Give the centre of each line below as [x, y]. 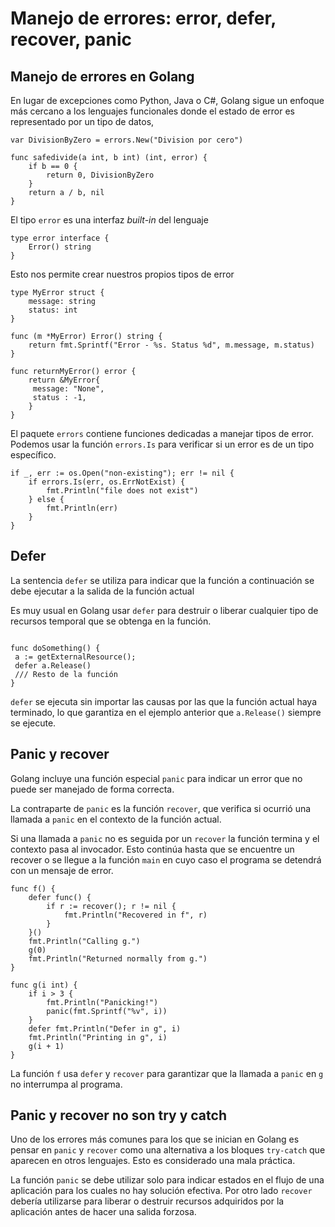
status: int [53, 310]
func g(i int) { [44, 985]
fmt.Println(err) [82, 508]
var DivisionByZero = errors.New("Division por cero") [127, 140]
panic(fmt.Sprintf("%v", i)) [107, 1011]
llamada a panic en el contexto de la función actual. [116, 819]
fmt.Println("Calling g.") [84, 941]
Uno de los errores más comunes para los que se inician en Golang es [155, 1139]
